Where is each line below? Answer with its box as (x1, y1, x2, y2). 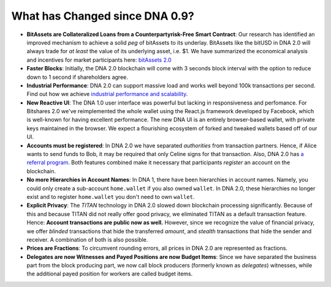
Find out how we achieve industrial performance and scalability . (26, 91, 188, 98)
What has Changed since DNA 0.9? (11, 9, 194, 23)
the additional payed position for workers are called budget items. (26, 270, 193, 278)
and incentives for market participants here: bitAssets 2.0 (26, 56, 172, 64)
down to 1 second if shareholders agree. (26, 73, 128, 81)
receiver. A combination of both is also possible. (26, 236, 148, 243)
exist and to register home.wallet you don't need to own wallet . (26, 193, 195, 200)
